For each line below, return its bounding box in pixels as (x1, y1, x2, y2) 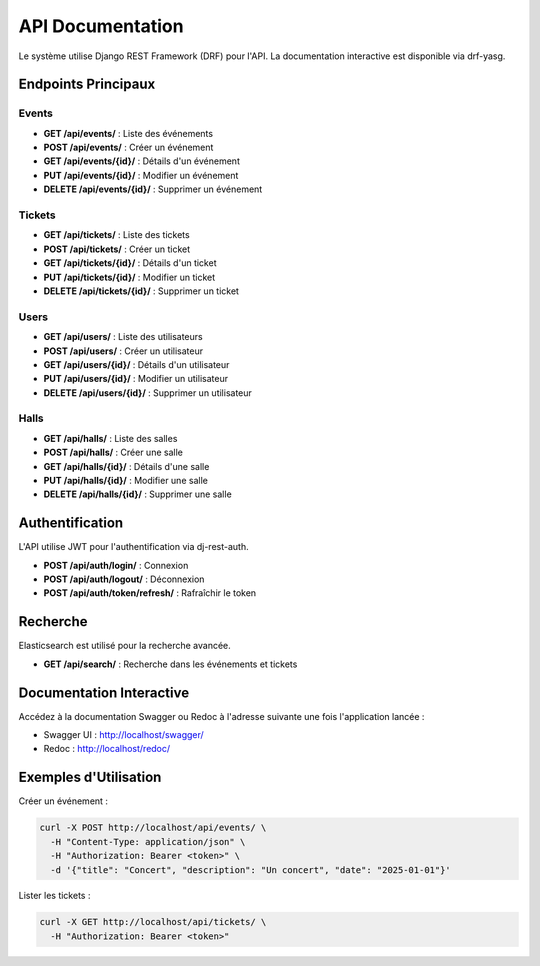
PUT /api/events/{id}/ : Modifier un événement (43, 169, 239, 181)
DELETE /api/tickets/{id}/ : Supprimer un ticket (43, 285, 240, 297)
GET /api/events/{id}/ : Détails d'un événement (43, 155, 240, 167)
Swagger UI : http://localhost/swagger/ (43, 729, 204, 741)
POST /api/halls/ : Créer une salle (43, 446, 184, 459)
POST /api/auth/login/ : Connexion (43, 559, 189, 571)
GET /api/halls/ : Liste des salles (43, 432, 178, 444)
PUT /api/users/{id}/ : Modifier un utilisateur (43, 373, 229, 385)
